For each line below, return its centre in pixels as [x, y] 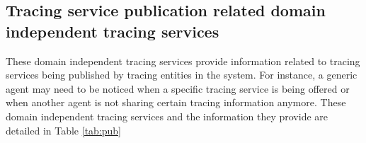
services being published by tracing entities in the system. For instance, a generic [182, 75]
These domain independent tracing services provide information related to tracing [183, 61]
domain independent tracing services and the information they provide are [167, 116]
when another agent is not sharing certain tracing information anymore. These [176, 102]
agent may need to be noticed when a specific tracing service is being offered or [178, 88]
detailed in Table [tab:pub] [63, 130]
